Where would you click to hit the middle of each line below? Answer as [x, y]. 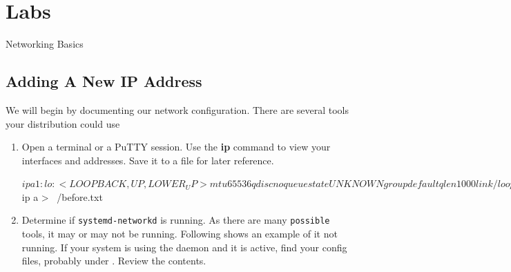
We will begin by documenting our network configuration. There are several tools [177, 109]
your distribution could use [63, 123]
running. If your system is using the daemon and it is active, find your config [184, 247]
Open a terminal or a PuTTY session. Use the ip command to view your [176, 147]
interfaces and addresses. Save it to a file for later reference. [148, 160]
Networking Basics [45, 44]
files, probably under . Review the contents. [114, 261]
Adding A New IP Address [104, 81]
